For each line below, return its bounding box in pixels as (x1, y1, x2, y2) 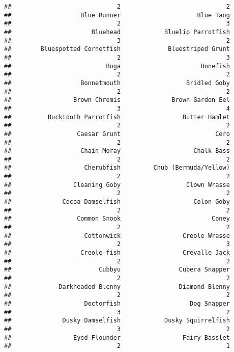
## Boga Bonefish (4, 62, 230, 70)
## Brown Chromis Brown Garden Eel (4, 96, 230, 104)
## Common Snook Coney (4, 215, 230, 223)
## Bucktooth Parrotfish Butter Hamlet (4, 113, 230, 121)
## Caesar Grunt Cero (4, 130, 230, 138)
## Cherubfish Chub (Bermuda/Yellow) (4, 164, 230, 172)
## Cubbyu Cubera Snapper (4, 266, 230, 274)
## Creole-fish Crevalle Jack (4, 249, 230, 257)
